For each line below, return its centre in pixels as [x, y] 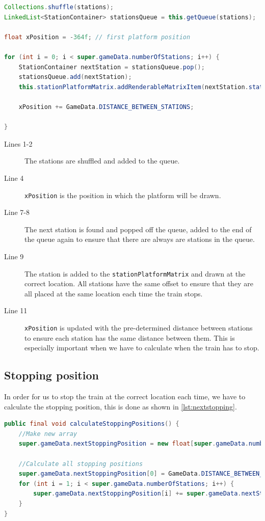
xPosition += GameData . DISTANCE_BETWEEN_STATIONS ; [106, 107]
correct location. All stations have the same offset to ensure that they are [139, 283]
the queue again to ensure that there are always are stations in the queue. [140, 239]
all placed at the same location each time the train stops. [114, 293]
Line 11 [16, 310]
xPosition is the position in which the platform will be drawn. [123, 195]
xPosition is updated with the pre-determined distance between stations [139, 327]
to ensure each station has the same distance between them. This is [130, 337]
